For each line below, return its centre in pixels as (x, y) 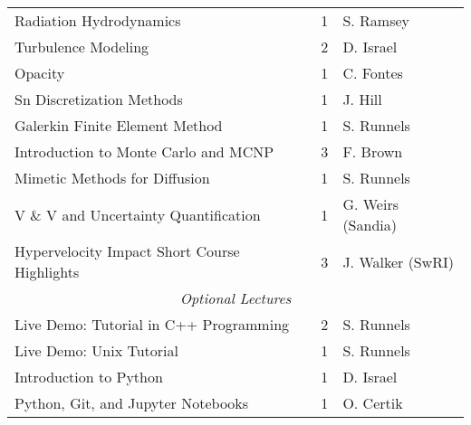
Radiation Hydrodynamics (98, 20)
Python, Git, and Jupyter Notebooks (132, 403)
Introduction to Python (89, 377)
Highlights (47, 272)
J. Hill (362, 99)
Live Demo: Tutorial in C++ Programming (152, 324)
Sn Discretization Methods (99, 99)
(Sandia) (370, 225)
